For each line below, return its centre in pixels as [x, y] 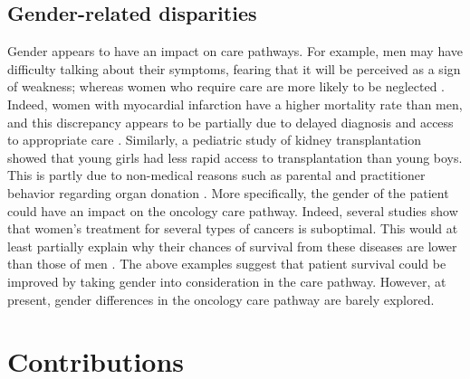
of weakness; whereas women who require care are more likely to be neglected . [226, 86]
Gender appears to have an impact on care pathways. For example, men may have [235, 51]
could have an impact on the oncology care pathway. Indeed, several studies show [233, 210]
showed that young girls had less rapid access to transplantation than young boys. [235, 157]
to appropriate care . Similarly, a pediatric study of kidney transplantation [215, 140]
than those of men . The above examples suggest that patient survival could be [227, 264]
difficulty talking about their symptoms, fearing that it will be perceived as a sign [234, 68]
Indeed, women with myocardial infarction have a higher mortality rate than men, [235, 104]
